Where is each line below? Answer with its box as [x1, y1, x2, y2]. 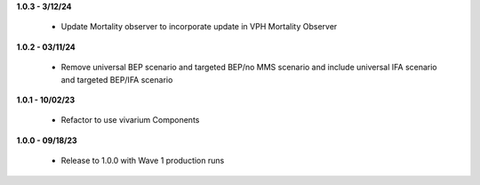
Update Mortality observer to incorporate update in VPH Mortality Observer [60, 21, 338, 32]
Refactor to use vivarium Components [60, 115, 200, 125]
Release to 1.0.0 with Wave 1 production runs [60, 156, 225, 166]
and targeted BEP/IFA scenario [60, 74, 173, 84]
